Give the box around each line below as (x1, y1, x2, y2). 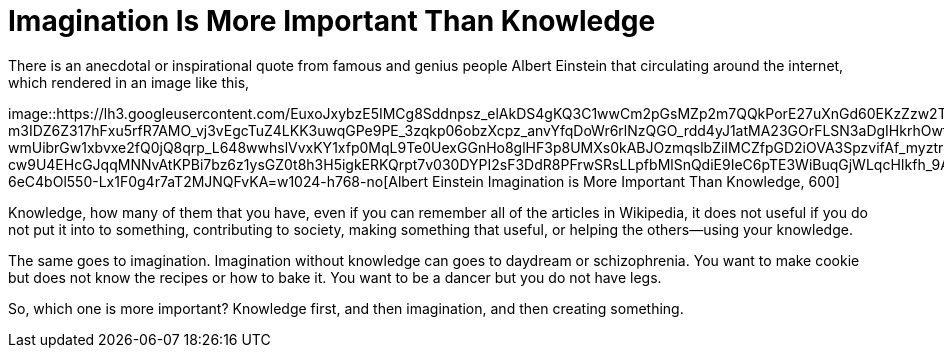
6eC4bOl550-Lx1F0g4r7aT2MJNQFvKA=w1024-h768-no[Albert (8, 172, 429, 190)
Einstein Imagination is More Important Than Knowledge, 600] (432, 172, 840, 190)
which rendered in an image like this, (8, 73, 250, 91)
